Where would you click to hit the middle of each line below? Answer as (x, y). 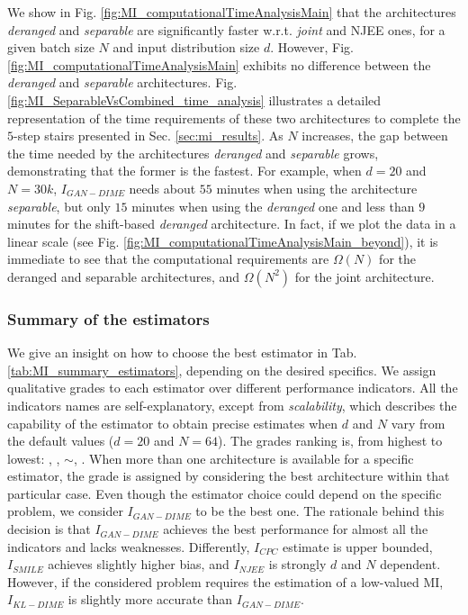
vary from (418, 423)
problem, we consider (65, 511)
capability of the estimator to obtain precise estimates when (173, 423)
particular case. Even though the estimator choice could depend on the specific (225, 493)
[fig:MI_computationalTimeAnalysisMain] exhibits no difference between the (219, 64)
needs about (162, 188)
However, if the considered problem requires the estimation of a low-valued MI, (225, 581)
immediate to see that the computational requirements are (168, 259)
